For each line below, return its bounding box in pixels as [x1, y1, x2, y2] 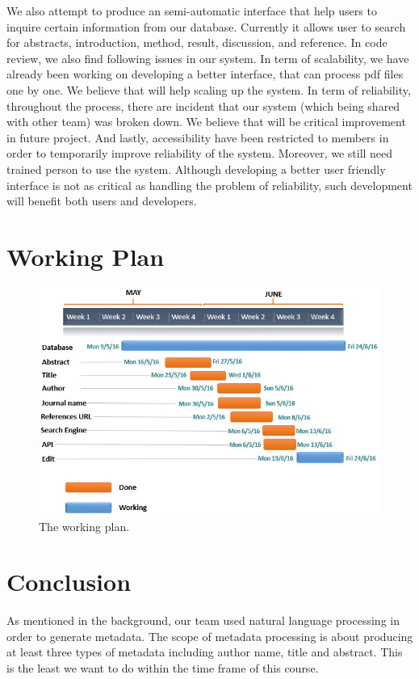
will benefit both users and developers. [6, 192, 197, 209]
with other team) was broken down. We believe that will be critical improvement [6, 113, 406, 130]
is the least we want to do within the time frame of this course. [6, 660, 319, 677]
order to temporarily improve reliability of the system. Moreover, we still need [6, 145, 393, 162]
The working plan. [39, 517, 130, 534]
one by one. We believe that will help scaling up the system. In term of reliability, [6, 81, 411, 98]
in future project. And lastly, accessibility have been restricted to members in [6, 129, 389, 145]
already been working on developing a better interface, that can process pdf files [6, 65, 404, 82]
